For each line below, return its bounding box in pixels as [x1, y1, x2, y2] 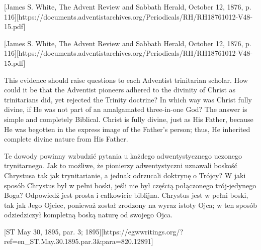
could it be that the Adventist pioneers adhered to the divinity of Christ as [4, 84, 236, 95]
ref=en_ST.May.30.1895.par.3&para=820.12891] [4, 236, 153, 246]
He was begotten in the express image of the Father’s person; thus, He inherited [4, 123, 250, 134]
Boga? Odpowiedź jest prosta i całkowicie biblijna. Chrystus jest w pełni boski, [4, 190, 248, 200]
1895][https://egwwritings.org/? [85, 226, 184, 236]
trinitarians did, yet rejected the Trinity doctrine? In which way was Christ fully [4, 94, 252, 104]
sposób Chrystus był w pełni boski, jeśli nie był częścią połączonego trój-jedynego [4, 180, 256, 190]
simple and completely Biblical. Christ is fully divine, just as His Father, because [4, 113, 253, 124]
